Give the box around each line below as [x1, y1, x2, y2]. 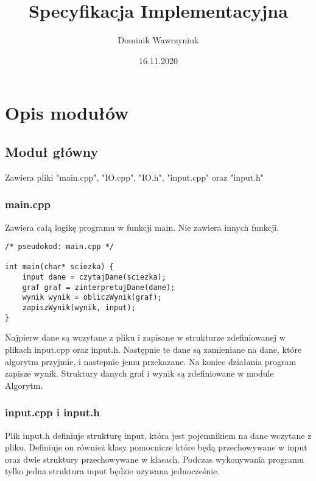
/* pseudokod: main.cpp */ [5, 242, 114, 251]
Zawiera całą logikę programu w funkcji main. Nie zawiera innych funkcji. [5, 220, 279, 233]
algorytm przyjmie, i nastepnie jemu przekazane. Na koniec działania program [5, 355, 297, 367]
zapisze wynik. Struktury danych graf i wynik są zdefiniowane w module [5, 367, 274, 380]
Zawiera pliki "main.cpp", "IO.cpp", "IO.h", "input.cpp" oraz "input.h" [5, 170, 264, 183]
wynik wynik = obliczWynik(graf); [22, 293, 162, 302]
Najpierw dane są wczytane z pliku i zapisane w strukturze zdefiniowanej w [5, 331, 286, 344]
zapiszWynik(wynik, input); [22, 303, 136, 313]
